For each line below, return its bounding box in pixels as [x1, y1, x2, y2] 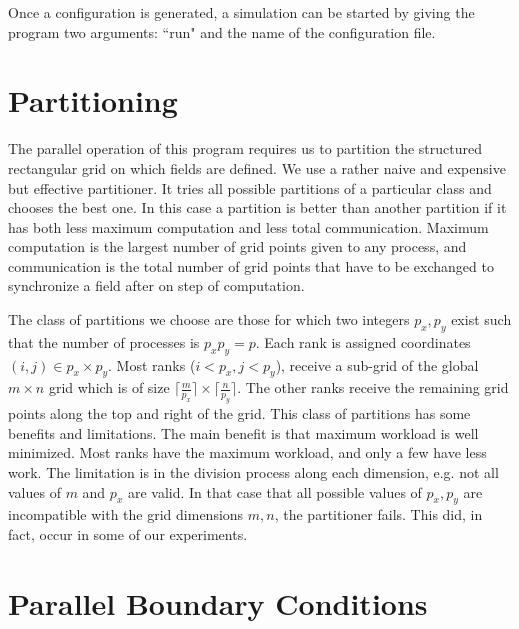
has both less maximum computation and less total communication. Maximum [8, 216, 489, 237]
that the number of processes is [8, 331, 200, 352]
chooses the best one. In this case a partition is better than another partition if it [8, 197, 507, 218]
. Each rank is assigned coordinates [255, 331, 471, 352]
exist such [451, 309, 512, 330]
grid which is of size [48, 377, 170, 398]
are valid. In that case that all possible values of [127, 481, 422, 502]
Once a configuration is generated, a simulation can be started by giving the [8, 2, 475, 22]
